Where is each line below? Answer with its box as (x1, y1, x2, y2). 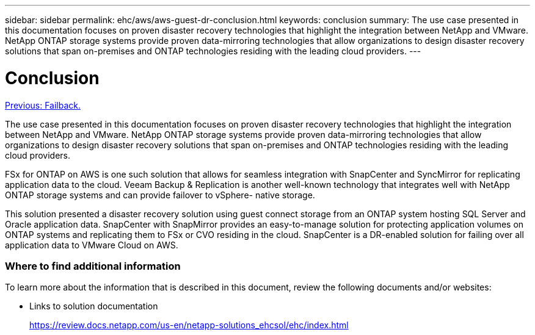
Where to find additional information (5, 259, 181, 272)
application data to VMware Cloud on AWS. (5, 239, 178, 250)
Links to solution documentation (29, 301, 158, 312)
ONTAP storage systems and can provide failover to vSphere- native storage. (5, 189, 315, 200)
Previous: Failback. (5, 99, 81, 110)
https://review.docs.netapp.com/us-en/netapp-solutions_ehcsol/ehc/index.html (29, 320, 349, 331)
